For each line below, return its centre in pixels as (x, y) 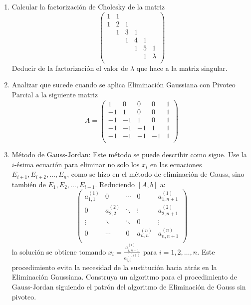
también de (29, 184)
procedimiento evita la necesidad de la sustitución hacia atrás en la (114, 267)
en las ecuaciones (176, 164)
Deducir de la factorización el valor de (70, 68)
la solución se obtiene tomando (59, 251)
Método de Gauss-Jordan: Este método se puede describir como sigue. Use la (129, 154)
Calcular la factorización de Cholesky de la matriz (88, 6)
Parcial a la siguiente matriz (55, 95)
